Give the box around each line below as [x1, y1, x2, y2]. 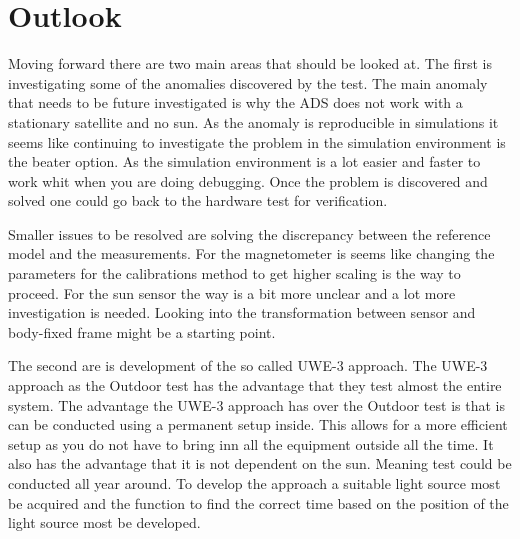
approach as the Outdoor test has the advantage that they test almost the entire [8, 375, 502, 396]
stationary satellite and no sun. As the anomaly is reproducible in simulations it [8, 111, 499, 132]
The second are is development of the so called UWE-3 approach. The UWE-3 [8, 355, 488, 376]
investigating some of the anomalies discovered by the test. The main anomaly [8, 72, 488, 93]
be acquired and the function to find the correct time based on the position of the [8, 492, 509, 513]
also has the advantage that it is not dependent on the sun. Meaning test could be [8, 453, 512, 474]
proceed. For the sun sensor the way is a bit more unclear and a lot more [8, 282, 456, 303]
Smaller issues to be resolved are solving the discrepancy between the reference [8, 223, 491, 244]
